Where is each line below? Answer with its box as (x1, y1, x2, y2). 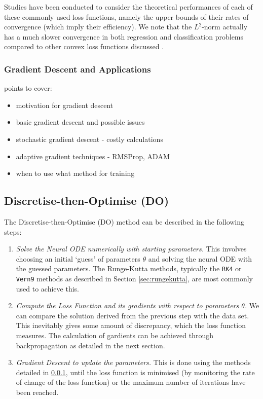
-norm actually (202, 21, 248, 32)
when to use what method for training (16, 168, 135, 178)
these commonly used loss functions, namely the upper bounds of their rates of (4, 11, 249, 22)
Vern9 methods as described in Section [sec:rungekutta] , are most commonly (16, 273, 253, 283)
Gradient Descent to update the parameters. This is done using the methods (16, 357, 251, 368)
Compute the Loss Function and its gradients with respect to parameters (16, 300, 239, 311)
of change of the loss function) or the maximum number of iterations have (16, 377, 246, 387)
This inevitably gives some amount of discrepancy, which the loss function (16, 320, 246, 331)
